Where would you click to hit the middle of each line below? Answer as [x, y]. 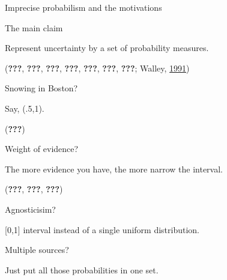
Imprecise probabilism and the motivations [83, 7]
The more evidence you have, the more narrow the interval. [114, 169]
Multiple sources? [37, 250]
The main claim [34, 27]
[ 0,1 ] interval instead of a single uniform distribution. [102, 229]
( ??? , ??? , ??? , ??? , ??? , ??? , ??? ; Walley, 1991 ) [97, 68]
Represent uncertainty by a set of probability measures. [107, 48]
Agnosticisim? [30, 209]
